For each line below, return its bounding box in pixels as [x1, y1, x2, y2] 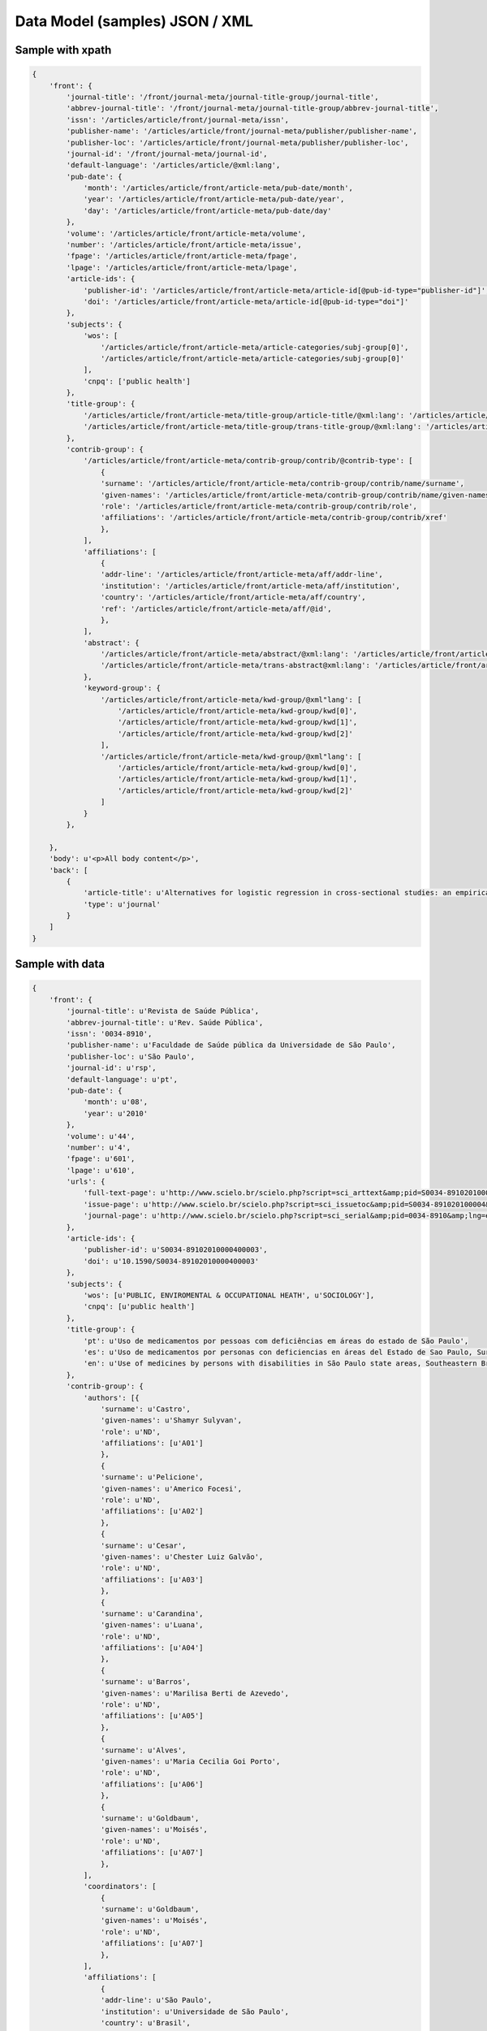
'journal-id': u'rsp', [66, 1063, 157, 1072]
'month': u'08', [83, 1098, 149, 1106]
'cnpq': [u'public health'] [83, 1302, 195, 1311]
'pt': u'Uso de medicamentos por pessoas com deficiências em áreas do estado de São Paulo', [83, 1336, 469, 1345]
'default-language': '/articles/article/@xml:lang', [66, 161, 281, 170]
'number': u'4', [66, 1142, 131, 1152]
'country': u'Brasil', [100, 2018, 191, 2027]
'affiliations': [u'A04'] [100, 1643, 204, 1652]
